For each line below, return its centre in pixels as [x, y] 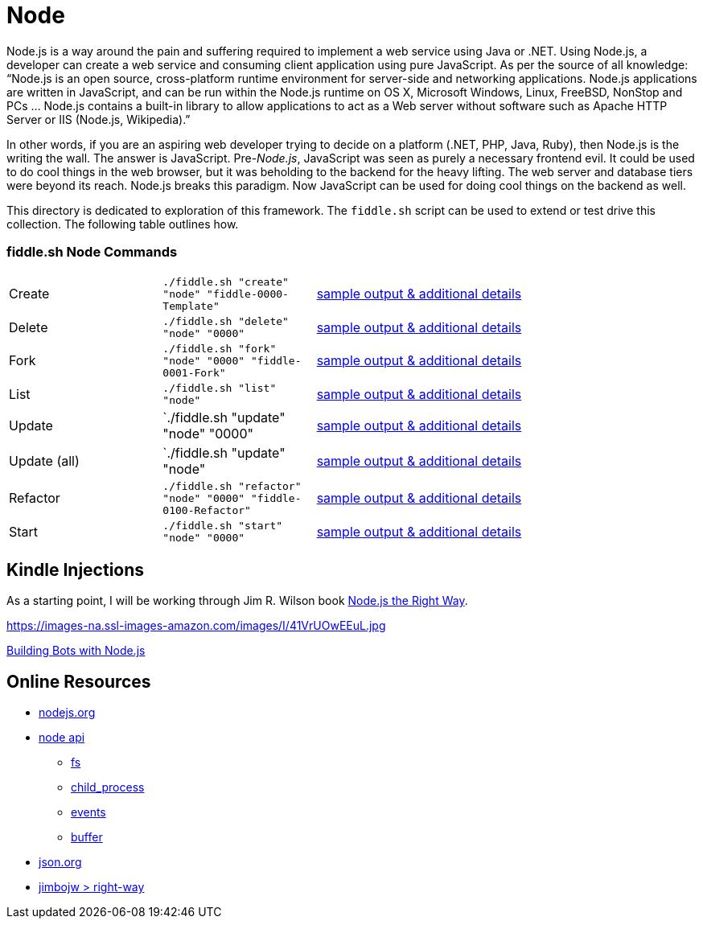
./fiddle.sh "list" [220, 388]
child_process [108, 787]
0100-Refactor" [207, 510]
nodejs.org [67, 713]
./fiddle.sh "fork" [220, 348]
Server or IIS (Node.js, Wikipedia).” [99, 119]
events [88, 812]
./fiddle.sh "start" [223, 525]
